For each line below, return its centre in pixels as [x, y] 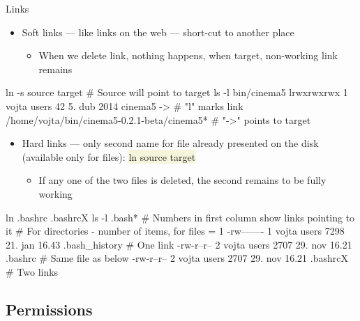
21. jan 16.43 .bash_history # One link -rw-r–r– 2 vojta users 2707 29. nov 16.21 [179, 244]
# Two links [32, 271]
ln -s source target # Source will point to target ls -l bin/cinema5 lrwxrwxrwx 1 [177, 92]
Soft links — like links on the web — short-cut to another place [158, 32]
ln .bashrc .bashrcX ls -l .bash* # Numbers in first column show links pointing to [180, 217]
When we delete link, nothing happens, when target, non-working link [188, 55]
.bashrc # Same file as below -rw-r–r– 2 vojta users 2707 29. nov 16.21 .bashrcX [177, 258]
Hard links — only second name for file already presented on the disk [170, 143]
